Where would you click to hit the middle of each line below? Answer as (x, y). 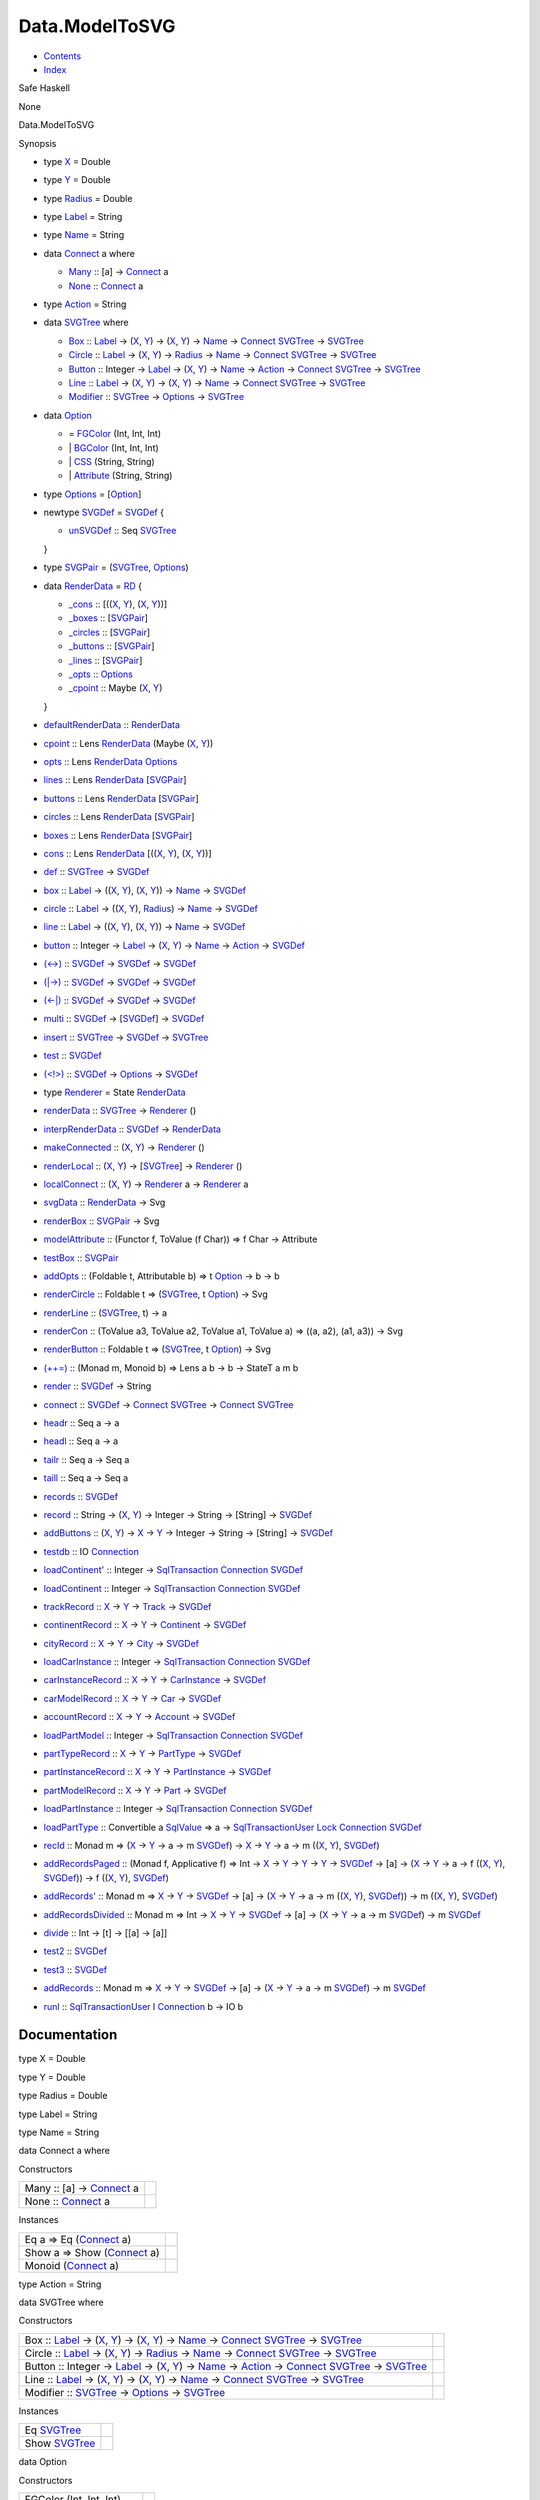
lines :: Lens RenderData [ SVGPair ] (115, 780)
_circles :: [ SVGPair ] (109, 632)
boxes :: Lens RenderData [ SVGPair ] (118, 835)
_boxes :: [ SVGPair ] (108, 618)
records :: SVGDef (81, 1496)
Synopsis (37, 143)
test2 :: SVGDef (75, 1951)
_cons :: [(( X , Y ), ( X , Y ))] (118, 604)
